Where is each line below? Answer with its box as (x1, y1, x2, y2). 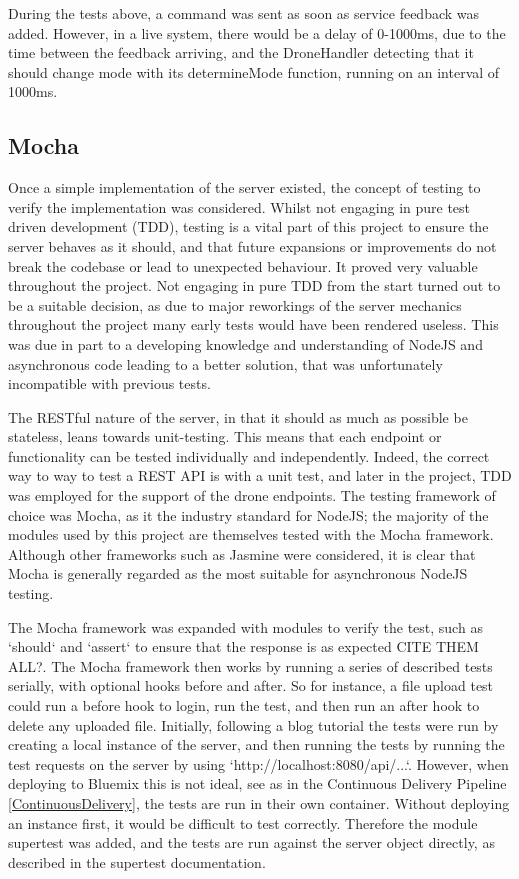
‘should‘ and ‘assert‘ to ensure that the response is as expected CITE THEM (8, 636, 479, 657)
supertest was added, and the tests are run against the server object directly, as (8, 832, 495, 853)
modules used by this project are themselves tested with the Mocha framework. (8, 524, 494, 545)
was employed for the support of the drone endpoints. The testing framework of (8, 485, 496, 506)
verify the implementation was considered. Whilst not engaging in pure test (8, 196, 471, 217)
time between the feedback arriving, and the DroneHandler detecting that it (8, 42, 474, 63)
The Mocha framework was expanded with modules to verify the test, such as (8, 616, 483, 637)
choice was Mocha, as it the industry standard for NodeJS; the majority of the (8, 504, 489, 525)
